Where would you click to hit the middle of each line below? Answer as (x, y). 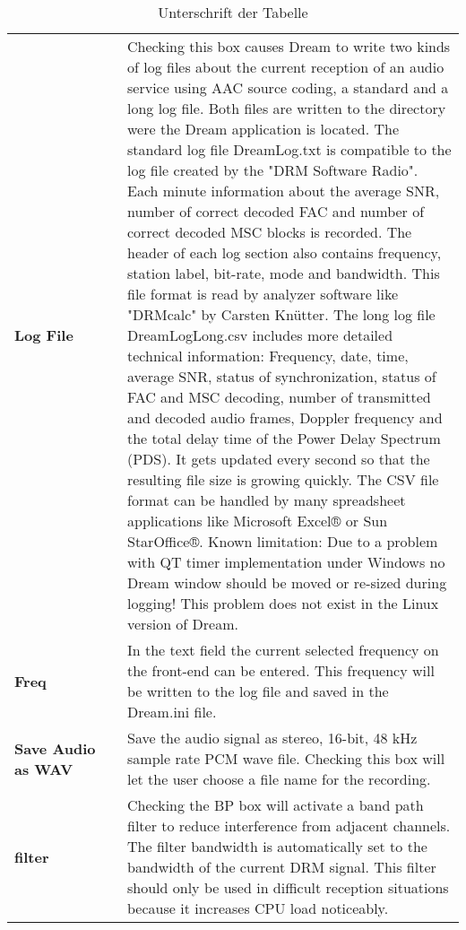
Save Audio (55, 748)
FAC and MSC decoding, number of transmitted (279, 397)
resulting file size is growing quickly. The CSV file (283, 479)
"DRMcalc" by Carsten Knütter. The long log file (281, 314)
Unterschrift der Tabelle (233, 12)
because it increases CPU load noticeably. (258, 908)
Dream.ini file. (172, 712)
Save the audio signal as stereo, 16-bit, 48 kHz (272, 738)
